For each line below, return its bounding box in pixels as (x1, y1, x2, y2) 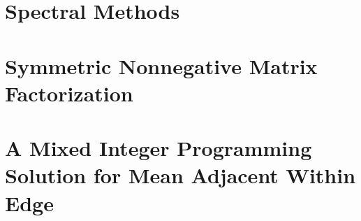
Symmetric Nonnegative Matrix (5, 51, 318, 80)
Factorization (5, 78, 133, 107)
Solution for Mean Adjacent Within (5, 161, 356, 190)
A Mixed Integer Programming (5, 134, 312, 162)
